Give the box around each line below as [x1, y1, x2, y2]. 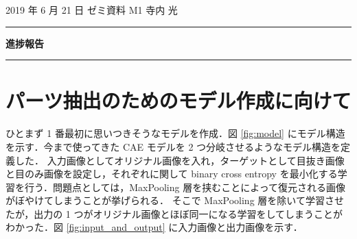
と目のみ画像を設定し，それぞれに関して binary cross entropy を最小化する [5, 166, 338, 181]
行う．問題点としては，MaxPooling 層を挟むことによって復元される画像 [24, 179, 346, 194]
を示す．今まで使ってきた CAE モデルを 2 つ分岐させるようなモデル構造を [5, 139, 341, 153]
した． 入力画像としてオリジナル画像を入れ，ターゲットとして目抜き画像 [14, 153, 345, 167]
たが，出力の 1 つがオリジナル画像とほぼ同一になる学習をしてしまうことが [5, 206, 343, 221]
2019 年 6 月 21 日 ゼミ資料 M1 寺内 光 [5, 3, 178, 16]
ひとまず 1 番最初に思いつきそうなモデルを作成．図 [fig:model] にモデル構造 [5, 126, 345, 140]
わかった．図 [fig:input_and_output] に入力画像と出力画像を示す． [5, 220, 303, 234]
